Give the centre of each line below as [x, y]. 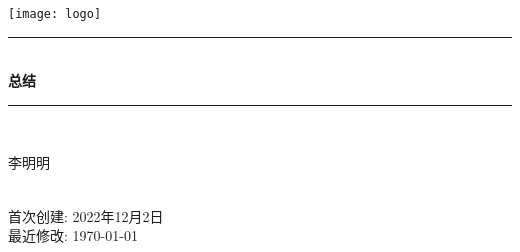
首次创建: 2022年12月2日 [86, 215]
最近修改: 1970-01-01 [73, 235]
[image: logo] [55, 14]
